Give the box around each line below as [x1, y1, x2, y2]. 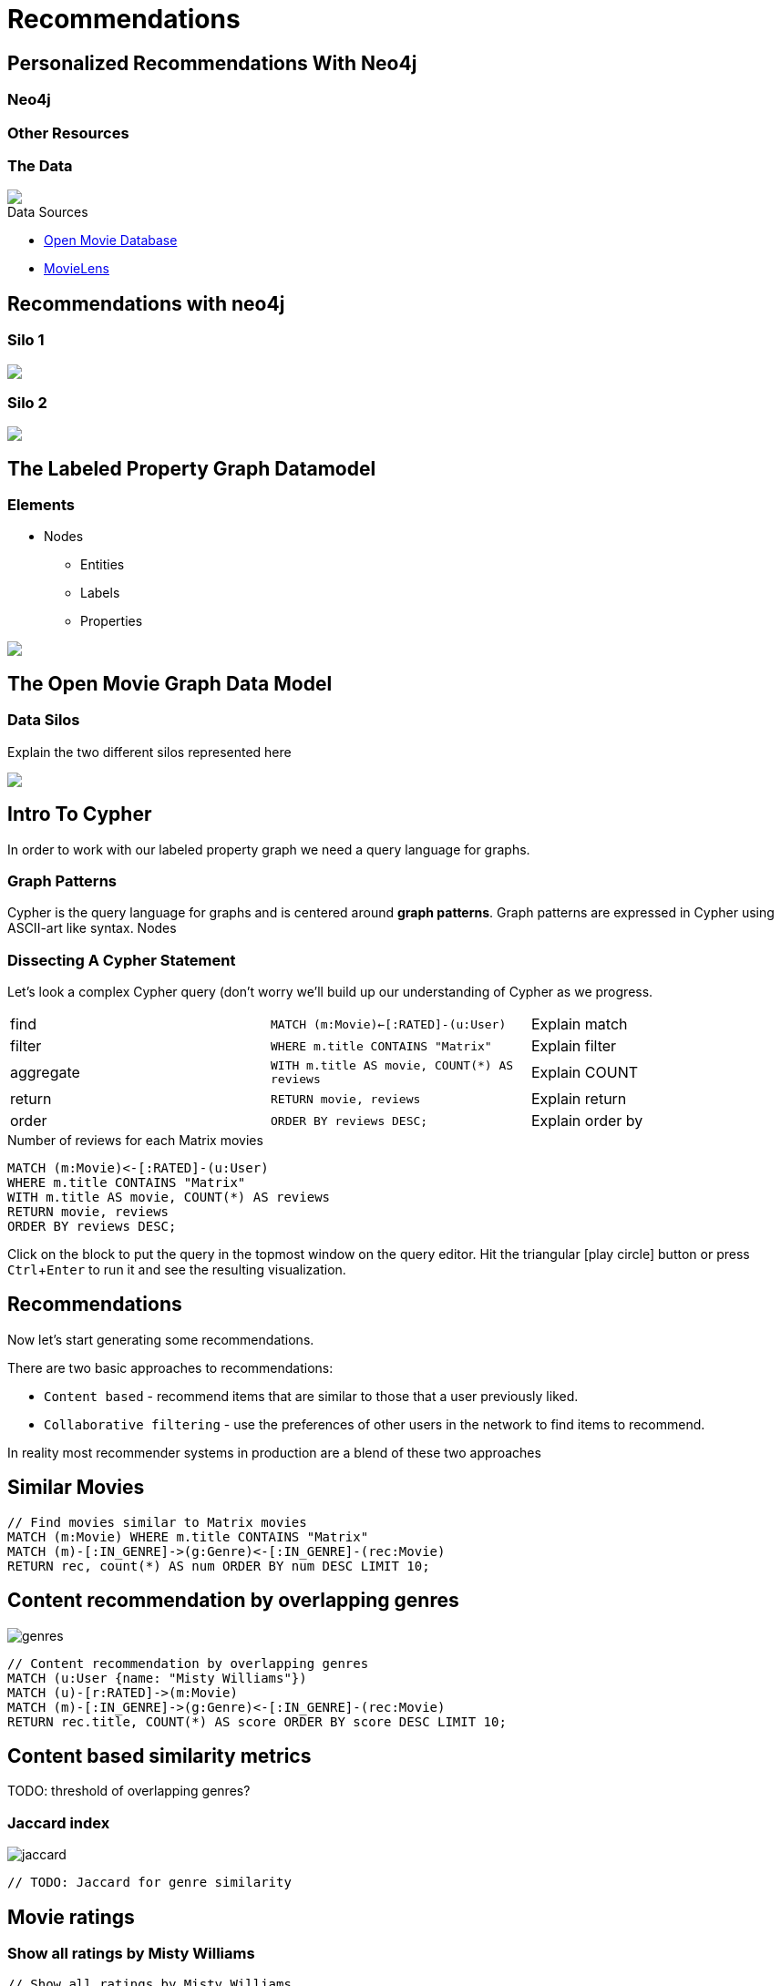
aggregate [10, 1063, 80, 1082]
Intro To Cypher [7, 803, 152, 826]
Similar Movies [7, 1476, 145, 1500]
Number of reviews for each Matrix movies [7, 1132, 263, 1149]
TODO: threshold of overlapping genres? [7, 1783, 251, 1799]
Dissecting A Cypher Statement [7, 950, 236, 969]
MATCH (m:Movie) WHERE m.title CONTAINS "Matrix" [7, 1529, 369, 1544]
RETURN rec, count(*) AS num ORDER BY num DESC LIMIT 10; [7, 1558, 430, 1573]
